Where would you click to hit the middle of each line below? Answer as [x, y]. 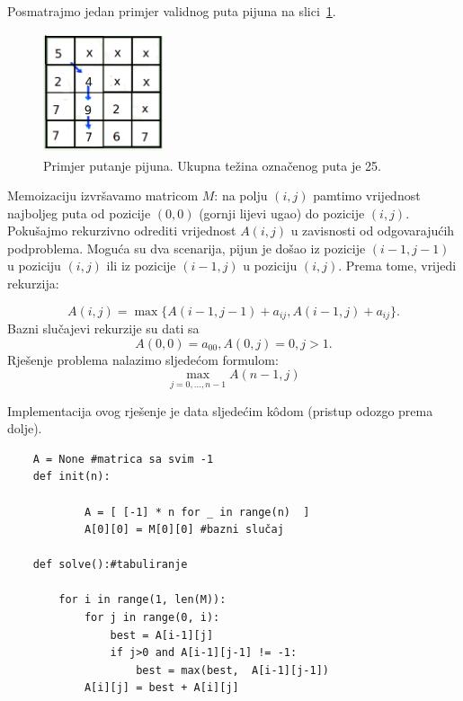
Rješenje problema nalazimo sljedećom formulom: [143, 359]
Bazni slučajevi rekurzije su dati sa [103, 328]
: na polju [241, 195]
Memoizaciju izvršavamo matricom [103, 195]
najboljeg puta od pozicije [79, 213]
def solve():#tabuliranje [110, 565]
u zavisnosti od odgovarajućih [373, 231]
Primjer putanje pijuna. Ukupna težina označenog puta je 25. [212, 165]
